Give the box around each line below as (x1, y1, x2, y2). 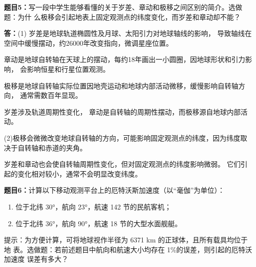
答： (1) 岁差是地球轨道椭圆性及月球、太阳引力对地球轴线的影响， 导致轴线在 (4, 28, 252, 38)
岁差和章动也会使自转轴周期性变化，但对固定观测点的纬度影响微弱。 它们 (4, 159, 241, 169)
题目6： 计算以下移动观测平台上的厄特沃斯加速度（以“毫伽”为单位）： (4, 185, 225, 195)
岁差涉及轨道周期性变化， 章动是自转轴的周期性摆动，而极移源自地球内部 (4, 106, 241, 117)
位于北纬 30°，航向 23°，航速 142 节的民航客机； (15, 201, 171, 211)
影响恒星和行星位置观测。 (27, 63, 110, 74)
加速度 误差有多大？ (4, 254, 68, 264)
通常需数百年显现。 (20, 90, 82, 100)
